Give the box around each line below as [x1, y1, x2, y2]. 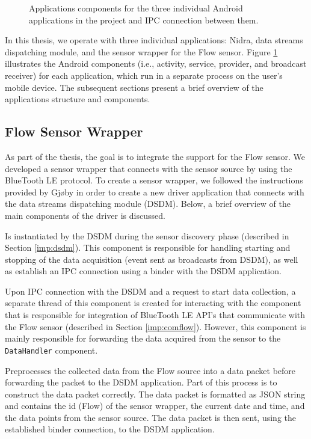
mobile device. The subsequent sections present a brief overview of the [5, 81, 263, 93]
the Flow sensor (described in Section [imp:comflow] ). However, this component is [5, 320, 306, 333]
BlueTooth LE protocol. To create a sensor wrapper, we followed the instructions [5, 174, 303, 186]
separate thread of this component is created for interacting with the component [5, 296, 301, 309]
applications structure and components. [5, 93, 150, 105]
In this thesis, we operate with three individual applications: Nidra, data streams [5, 34, 303, 46]
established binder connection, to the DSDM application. [5, 423, 215, 435]
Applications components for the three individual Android [29, 2, 243, 14]
